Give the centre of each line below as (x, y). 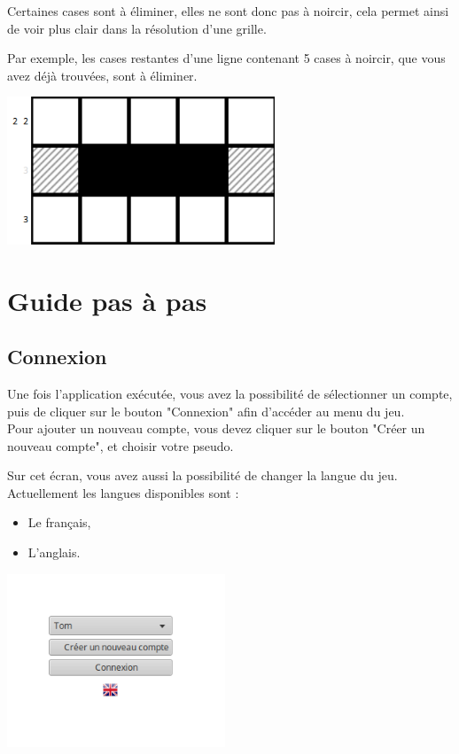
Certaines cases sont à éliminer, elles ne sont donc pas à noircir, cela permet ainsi (228, 11)
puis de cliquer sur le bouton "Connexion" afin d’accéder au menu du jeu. (206, 411)
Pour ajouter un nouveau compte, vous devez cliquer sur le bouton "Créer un (216, 428)
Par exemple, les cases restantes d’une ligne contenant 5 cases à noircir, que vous (226, 58)
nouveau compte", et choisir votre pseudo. (121, 445)
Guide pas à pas (107, 300)
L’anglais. (54, 552)
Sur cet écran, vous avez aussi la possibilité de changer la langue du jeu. (202, 475)
